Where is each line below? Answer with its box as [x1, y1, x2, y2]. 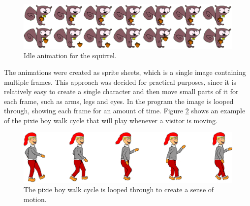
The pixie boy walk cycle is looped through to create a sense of [24, 184, 214, 195]
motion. [24, 194, 47, 204]
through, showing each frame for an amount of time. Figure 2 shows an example [4, 105, 246, 116]
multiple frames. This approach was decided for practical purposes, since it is [4, 76, 237, 87]
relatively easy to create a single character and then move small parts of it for [4, 86, 239, 97]
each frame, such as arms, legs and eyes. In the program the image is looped [4, 96, 234, 106]
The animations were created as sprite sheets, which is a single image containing [4, 67, 246, 77]
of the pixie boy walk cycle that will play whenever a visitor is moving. [4, 115, 218, 125]
